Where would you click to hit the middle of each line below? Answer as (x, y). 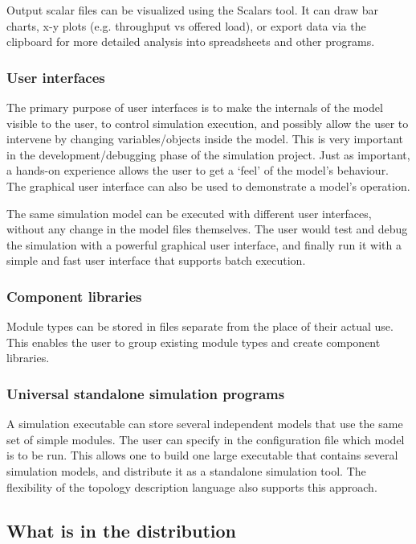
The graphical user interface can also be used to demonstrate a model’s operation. (208, 185)
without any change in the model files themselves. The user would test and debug (207, 229)
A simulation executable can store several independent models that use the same (205, 424)
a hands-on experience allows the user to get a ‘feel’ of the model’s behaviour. (198, 170)
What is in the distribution (122, 530)
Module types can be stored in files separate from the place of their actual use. (200, 326)
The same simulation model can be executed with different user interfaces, (189, 213)
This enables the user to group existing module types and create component (194, 342)
